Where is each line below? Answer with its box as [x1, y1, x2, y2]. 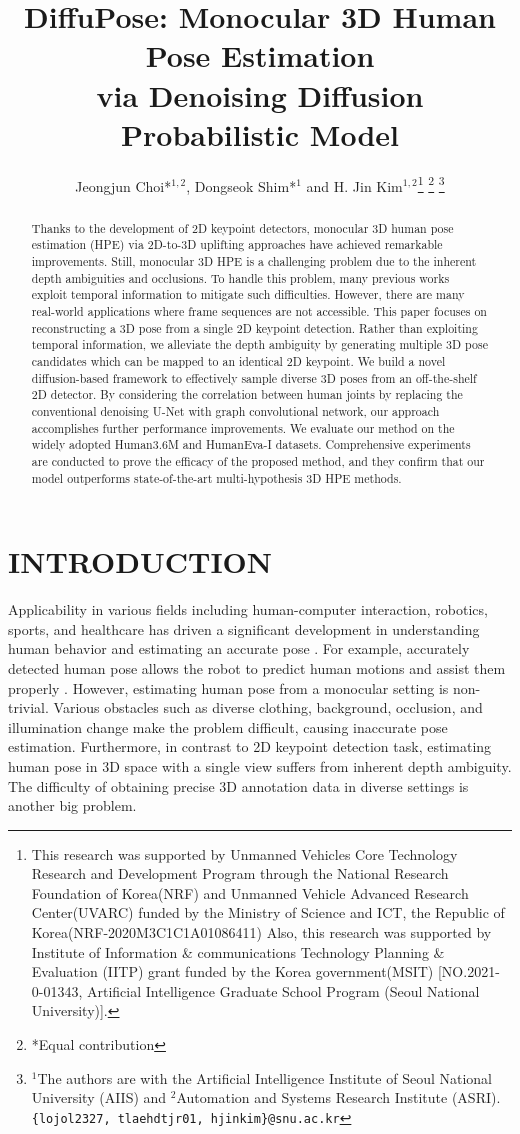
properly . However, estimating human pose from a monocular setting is [8, 677, 449, 698]
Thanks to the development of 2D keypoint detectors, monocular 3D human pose [31, 219, 454, 236]
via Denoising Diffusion [96, 74, 424, 115]
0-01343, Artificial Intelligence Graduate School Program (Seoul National [31, 980, 480, 1001]
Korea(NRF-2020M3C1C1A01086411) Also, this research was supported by [31, 922, 492, 943]
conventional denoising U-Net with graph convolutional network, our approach [31, 402, 440, 419]
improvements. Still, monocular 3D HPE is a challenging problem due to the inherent [31, 253, 477, 270]
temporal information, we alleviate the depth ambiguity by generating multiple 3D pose [31, 336, 488, 353]
